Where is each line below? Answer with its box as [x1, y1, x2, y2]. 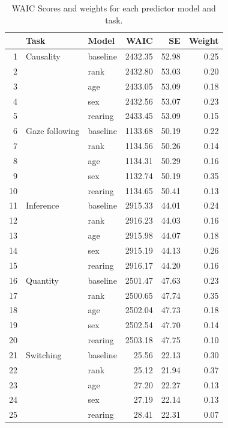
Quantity [26, 274, 59, 286]
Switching [26, 348, 62, 361]
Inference [26, 199, 59, 212]
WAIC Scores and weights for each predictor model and [11, 2, 216, 14]
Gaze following [26, 124, 80, 137]
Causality [26, 50, 61, 63]
